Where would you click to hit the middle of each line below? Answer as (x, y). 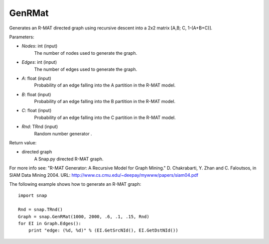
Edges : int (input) (39, 62)
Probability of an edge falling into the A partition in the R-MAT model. (105, 85)
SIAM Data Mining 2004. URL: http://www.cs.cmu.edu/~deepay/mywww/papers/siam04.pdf (104, 175)
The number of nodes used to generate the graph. (85, 53)
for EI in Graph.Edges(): (50, 223)
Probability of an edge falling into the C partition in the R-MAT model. (105, 118)
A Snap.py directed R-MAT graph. (69, 159)
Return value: (23, 143)
